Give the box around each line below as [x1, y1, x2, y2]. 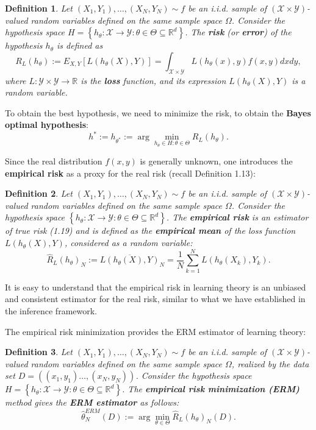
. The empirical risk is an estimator [166, 211, 309, 224]
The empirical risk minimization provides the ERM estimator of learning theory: [5, 325, 306, 337]
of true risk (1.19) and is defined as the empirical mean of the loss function [5, 224, 296, 237]
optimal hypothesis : [5, 118, 88, 131]
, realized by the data [231, 357, 309, 370]
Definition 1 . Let [5, 2, 73, 14]
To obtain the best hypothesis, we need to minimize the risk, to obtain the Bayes [5, 106, 311, 119]
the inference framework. [5, 304, 98, 317]
